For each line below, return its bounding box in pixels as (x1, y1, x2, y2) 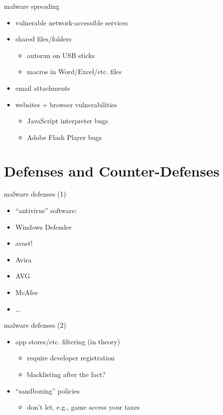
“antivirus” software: (15, 205, 77, 216)
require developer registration (27, 353, 115, 363)
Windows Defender (15, 221, 72, 232)
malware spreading (4, 1, 60, 11)
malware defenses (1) (4, 189, 66, 199)
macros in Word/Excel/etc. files (27, 66, 122, 77)
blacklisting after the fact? (27, 369, 106, 379)
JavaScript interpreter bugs (27, 116, 109, 126)
